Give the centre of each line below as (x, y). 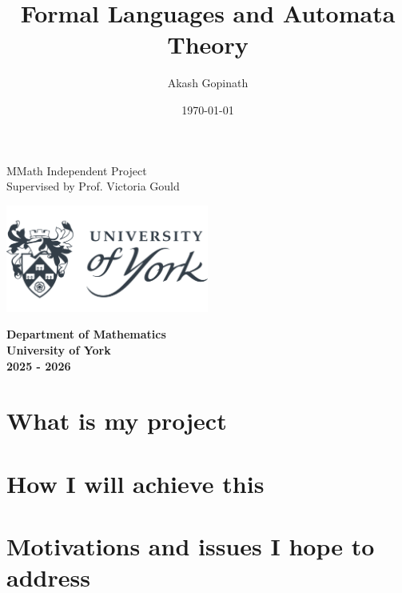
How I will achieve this (135, 483)
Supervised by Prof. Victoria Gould (93, 186)
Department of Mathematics (86, 334)
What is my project (117, 421)
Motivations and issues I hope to (191, 546)
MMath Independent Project (77, 170)
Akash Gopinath (208, 83)
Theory (208, 44)
